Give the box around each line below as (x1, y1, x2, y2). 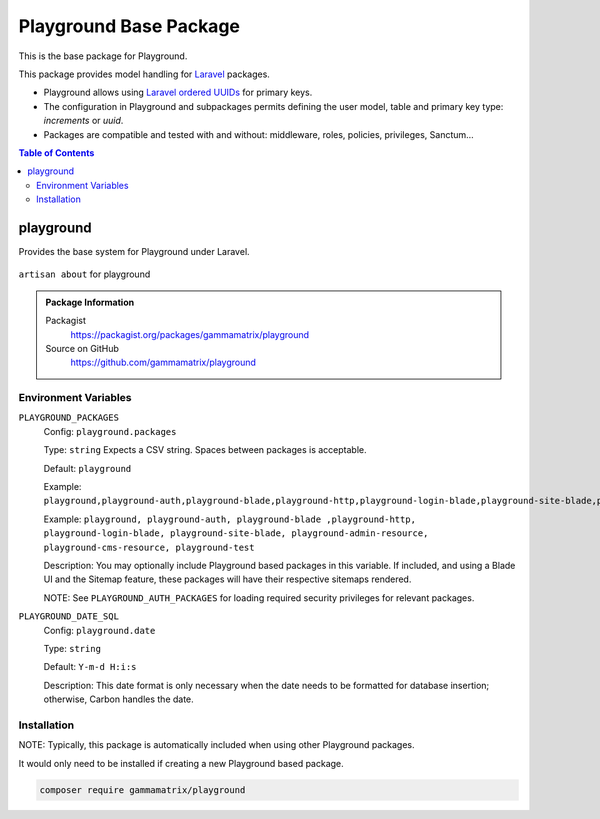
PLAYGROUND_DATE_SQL (18, 611, 120, 622)
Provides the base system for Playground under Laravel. (18, 245, 250, 257)
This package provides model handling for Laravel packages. (18, 68, 270, 80)
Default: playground (43, 462, 132, 474)
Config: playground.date (43, 624, 156, 636)
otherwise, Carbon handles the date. (43, 693, 194, 705)
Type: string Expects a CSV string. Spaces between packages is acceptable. (43, 444, 367, 456)
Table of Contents (18, 146, 95, 159)
